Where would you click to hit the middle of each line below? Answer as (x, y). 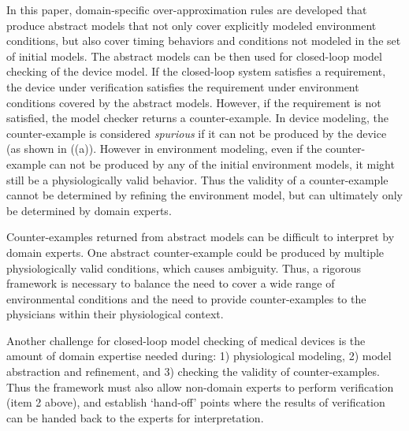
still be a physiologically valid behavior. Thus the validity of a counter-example (197, 179)
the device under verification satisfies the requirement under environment (183, 86)
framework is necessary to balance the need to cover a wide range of (171, 283)
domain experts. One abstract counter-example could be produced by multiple (195, 252)
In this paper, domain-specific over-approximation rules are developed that (187, 9)
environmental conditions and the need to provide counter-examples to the (186, 298)
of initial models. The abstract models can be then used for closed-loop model (194, 56)
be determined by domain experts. (89, 210)
